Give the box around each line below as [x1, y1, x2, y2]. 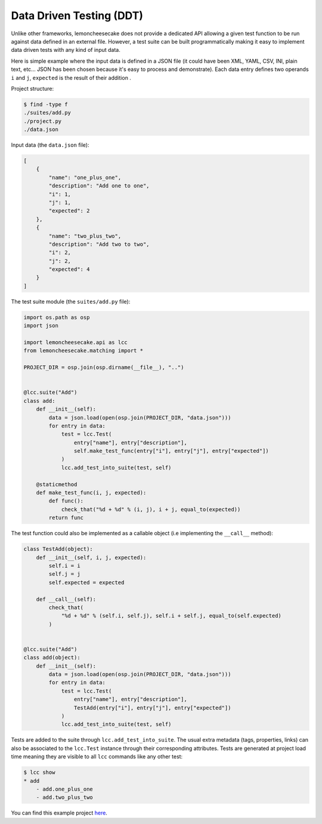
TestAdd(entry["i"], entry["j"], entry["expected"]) [73, 704, 231, 711]
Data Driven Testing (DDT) [11, 9, 143, 22]
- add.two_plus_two [36, 794, 94, 801]
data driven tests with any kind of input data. [11, 47, 120, 54]
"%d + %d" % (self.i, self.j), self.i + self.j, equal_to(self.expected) [61, 612, 281, 619]
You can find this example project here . [11, 809, 107, 817]
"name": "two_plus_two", [48, 233, 122, 239]
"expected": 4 [48, 266, 90, 273]
